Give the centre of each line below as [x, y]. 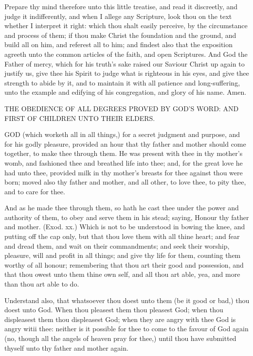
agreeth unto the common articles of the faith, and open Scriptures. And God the [126, 54]
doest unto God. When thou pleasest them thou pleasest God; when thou [114, 310]
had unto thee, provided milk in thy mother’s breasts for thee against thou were [124, 172]
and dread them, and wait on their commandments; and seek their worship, [117, 246]
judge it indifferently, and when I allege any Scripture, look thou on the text [118, 16]
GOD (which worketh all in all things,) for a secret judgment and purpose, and [122, 134]
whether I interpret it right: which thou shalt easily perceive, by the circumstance [126, 25]
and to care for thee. [35, 191]
